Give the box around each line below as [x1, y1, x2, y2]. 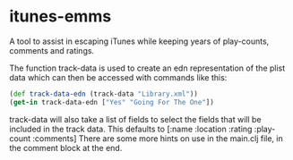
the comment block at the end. [9, 142, 123, 153]
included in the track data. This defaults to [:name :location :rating [9, 123, 253, 134]
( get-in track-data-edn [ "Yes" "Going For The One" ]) [9, 97, 215, 106]
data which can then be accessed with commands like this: [9, 72, 228, 82]
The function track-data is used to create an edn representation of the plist [9, 63, 286, 73]
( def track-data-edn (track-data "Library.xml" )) [9, 89, 199, 98]
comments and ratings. [9, 45, 95, 55]
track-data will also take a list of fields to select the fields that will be [9, 114, 262, 124]
